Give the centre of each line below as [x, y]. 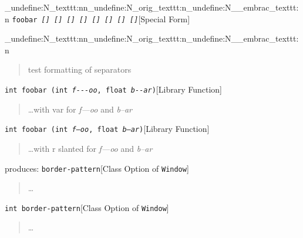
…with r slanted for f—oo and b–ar [90, 148]
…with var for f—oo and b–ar [80, 109]
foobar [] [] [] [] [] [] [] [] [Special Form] [101, 18]
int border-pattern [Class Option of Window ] [87, 207]
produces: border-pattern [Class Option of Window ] [97, 168]
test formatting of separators [80, 69]
